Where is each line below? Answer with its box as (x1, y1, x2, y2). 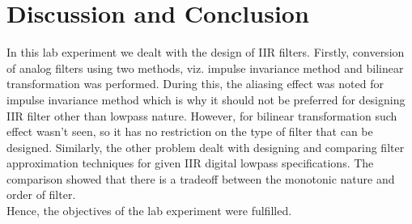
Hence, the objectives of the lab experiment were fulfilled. (6, 202, 292, 219)
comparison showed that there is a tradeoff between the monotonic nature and (6, 170, 395, 187)
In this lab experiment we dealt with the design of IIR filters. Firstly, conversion (6, 44, 405, 61)
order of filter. (6, 186, 76, 203)
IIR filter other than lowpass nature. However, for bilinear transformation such (6, 107, 397, 124)
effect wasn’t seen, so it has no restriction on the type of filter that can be (6, 123, 373, 140)
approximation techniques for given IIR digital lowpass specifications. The (6, 154, 374, 171)
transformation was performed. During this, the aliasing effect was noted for (6, 75, 384, 92)
